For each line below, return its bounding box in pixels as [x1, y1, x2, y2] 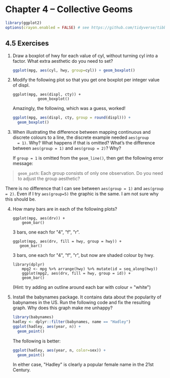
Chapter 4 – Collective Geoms [5, 4, 133, 15]
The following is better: [12, 338, 61, 344]
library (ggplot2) [5, 20, 42, 25]
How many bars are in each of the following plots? [12, 206, 117, 212]
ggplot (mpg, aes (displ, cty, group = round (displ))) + [12, 115, 131, 120]
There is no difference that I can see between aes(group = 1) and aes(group [5, 185, 164, 192]
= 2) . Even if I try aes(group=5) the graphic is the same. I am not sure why [5, 191, 159, 197]
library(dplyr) [12, 262, 45, 267]
